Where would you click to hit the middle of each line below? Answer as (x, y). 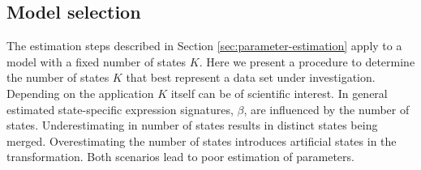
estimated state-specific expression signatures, (120, 109)
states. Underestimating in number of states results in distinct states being (192, 125)
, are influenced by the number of (326, 109)
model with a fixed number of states (97, 61)
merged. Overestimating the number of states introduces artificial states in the (202, 140)
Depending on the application (80, 93)
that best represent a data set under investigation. (251, 77)
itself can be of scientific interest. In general (279, 93)
